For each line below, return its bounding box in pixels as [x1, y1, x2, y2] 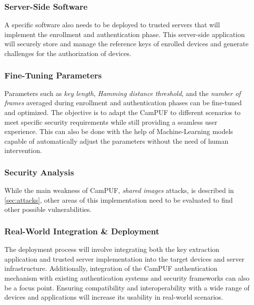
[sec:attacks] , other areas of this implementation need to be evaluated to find [4, 194, 233, 205]
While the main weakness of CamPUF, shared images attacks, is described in [4, 185, 234, 195]
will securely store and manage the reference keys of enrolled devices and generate [4, 38, 249, 49]
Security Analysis [4, 166, 74, 178]
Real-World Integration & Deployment [4, 225, 160, 237]
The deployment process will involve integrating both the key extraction [4, 244, 219, 254]
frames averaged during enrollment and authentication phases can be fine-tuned [4, 97, 242, 108]
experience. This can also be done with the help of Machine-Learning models [4, 126, 233, 136]
